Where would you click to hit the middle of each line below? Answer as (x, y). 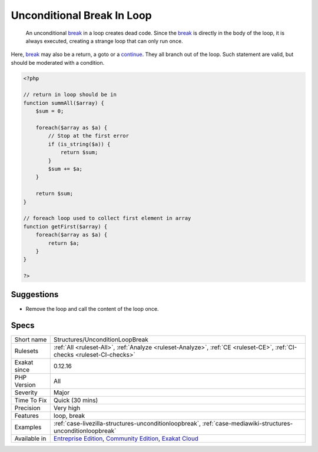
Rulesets (26, 351)
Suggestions (35, 295)
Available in (30, 438)
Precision (27, 408)
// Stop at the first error (89, 136)
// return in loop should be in (70, 95)
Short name (31, 340)
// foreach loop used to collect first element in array (107, 218)
